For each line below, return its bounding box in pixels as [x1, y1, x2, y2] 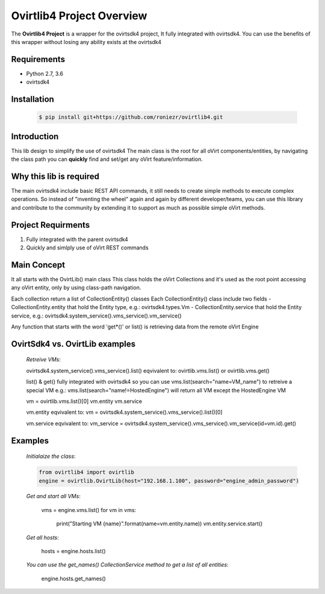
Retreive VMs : [26, 356, 61, 363]
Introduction [11, 131, 59, 142]
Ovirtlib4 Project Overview [11, 9, 147, 22]
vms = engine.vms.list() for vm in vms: [41, 506, 137, 513]
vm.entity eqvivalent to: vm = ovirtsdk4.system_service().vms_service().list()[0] [26, 408, 223, 416]
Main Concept [11, 260, 66, 270]
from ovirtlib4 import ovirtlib [39, 469, 135, 476]
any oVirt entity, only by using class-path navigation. [11, 284, 141, 292]
